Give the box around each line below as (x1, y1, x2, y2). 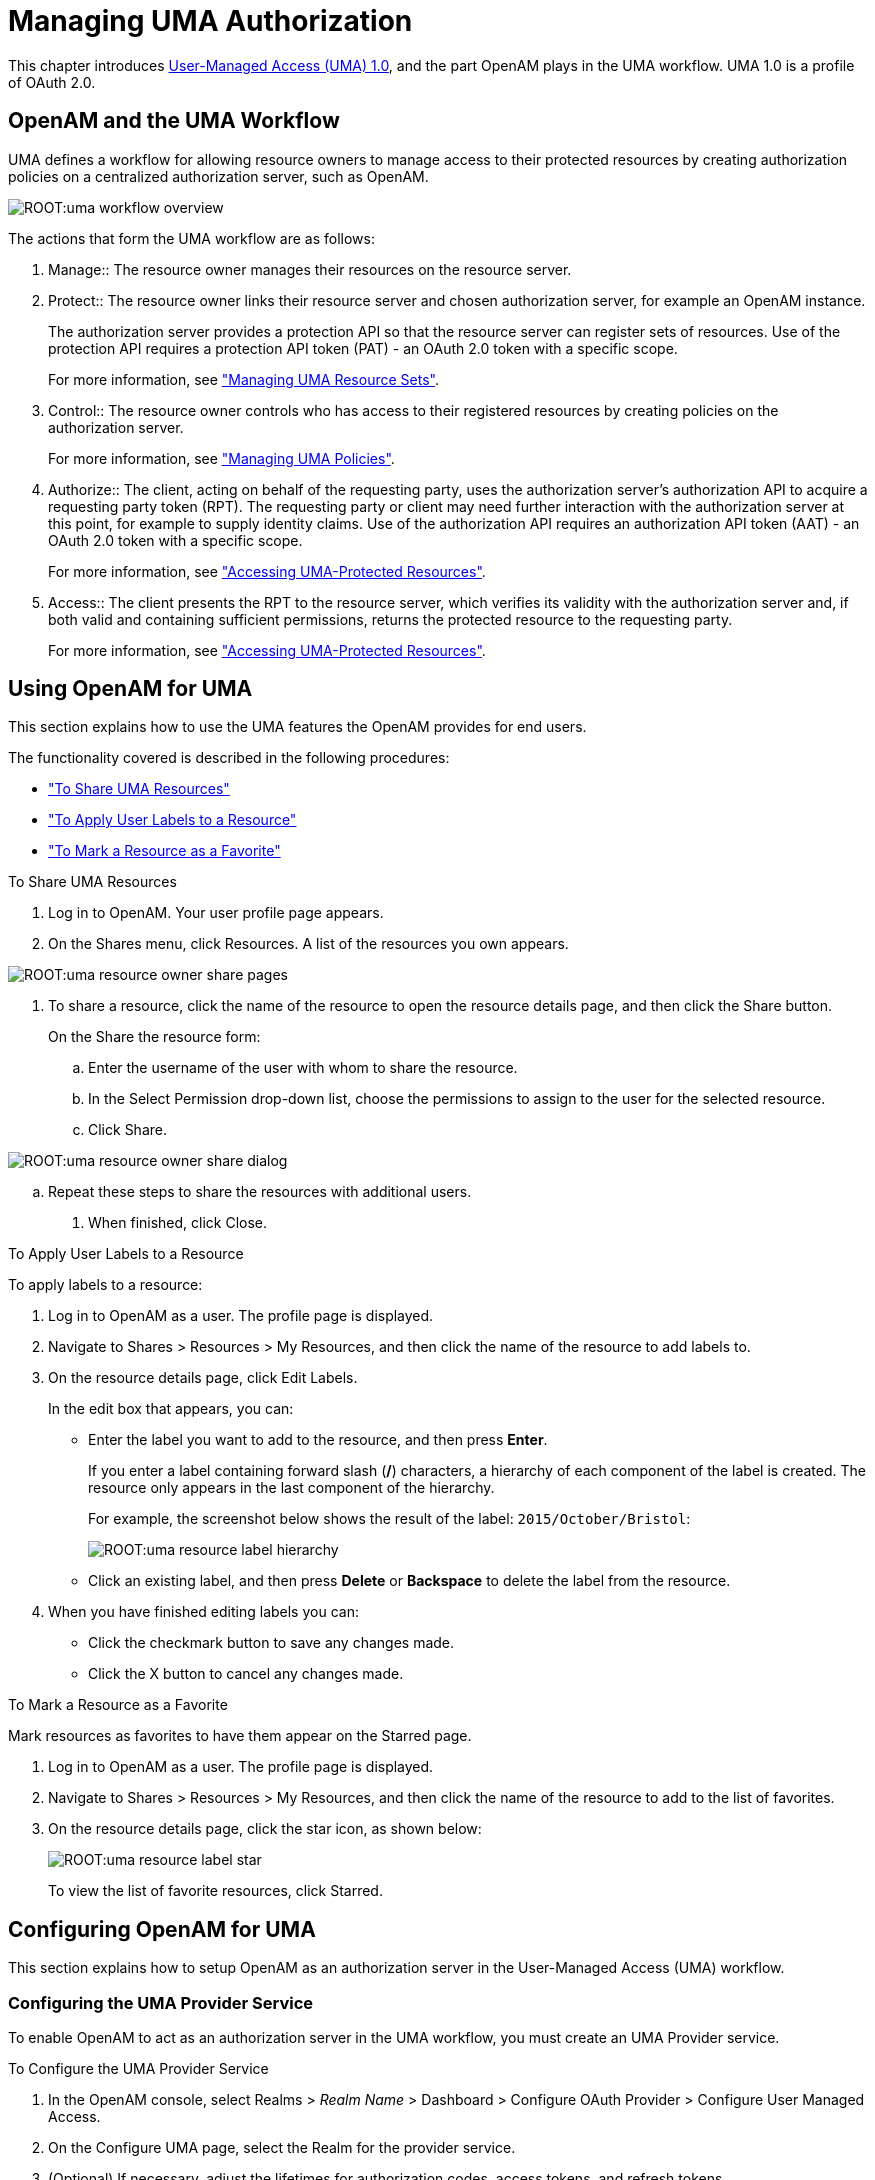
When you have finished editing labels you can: (48, 1603, 359, 1621)
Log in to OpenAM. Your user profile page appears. (48, 904, 384, 922)
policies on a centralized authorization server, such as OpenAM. (8, 167, 429, 185)
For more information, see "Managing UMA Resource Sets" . (48, 370, 439, 388)
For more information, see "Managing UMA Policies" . (48, 449, 395, 467)
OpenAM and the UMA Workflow (8, 108, 340, 134)
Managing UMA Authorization (8, 4, 413, 38)
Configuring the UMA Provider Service (8, 1992, 314, 2013)
